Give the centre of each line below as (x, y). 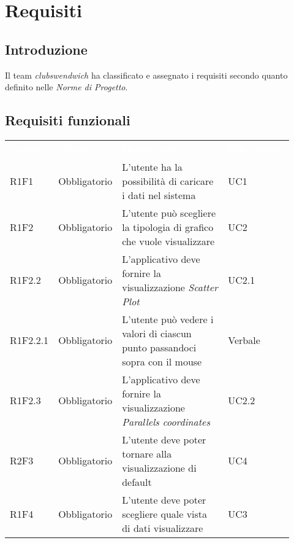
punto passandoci (159, 347)
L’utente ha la (152, 166)
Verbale (244, 340)
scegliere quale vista (165, 514)
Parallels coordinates (166, 421)
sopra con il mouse (162, 361)
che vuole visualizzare (168, 241)
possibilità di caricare (168, 181)
